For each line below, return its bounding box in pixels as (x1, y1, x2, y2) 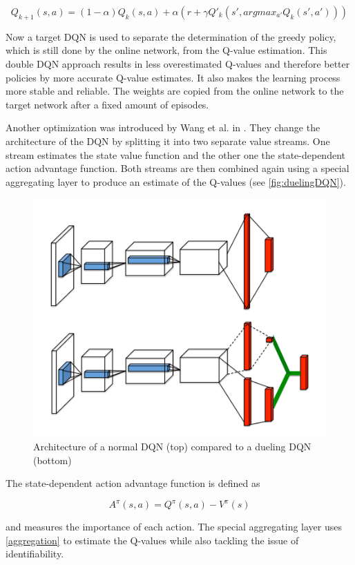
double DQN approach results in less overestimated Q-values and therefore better (6, 56, 350, 70)
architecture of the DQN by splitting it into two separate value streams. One (6, 133, 330, 148)
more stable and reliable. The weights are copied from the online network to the (6, 84, 344, 98)
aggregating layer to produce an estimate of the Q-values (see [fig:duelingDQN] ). (6, 174, 346, 189)
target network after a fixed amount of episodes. (6, 97, 209, 111)
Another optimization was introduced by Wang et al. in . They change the (6, 120, 320, 135)
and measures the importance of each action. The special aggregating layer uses (6, 519, 342, 534)
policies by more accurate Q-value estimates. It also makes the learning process (6, 70, 340, 84)
